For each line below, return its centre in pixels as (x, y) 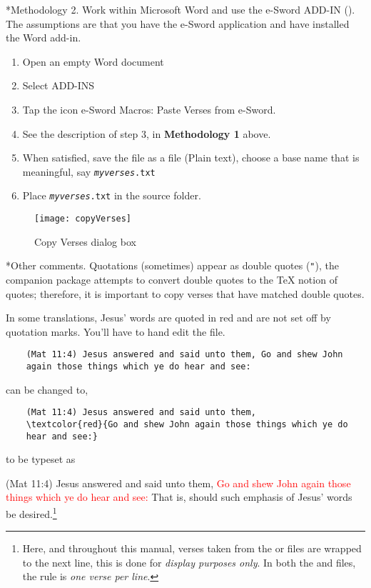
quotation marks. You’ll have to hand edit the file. (116, 331)
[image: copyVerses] (83, 219)
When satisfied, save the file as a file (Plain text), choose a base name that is (191, 158)
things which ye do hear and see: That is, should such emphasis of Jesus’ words (179, 497)
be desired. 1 (31, 513)
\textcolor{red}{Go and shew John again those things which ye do (187, 424)
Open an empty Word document (93, 61)
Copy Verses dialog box (85, 241)
